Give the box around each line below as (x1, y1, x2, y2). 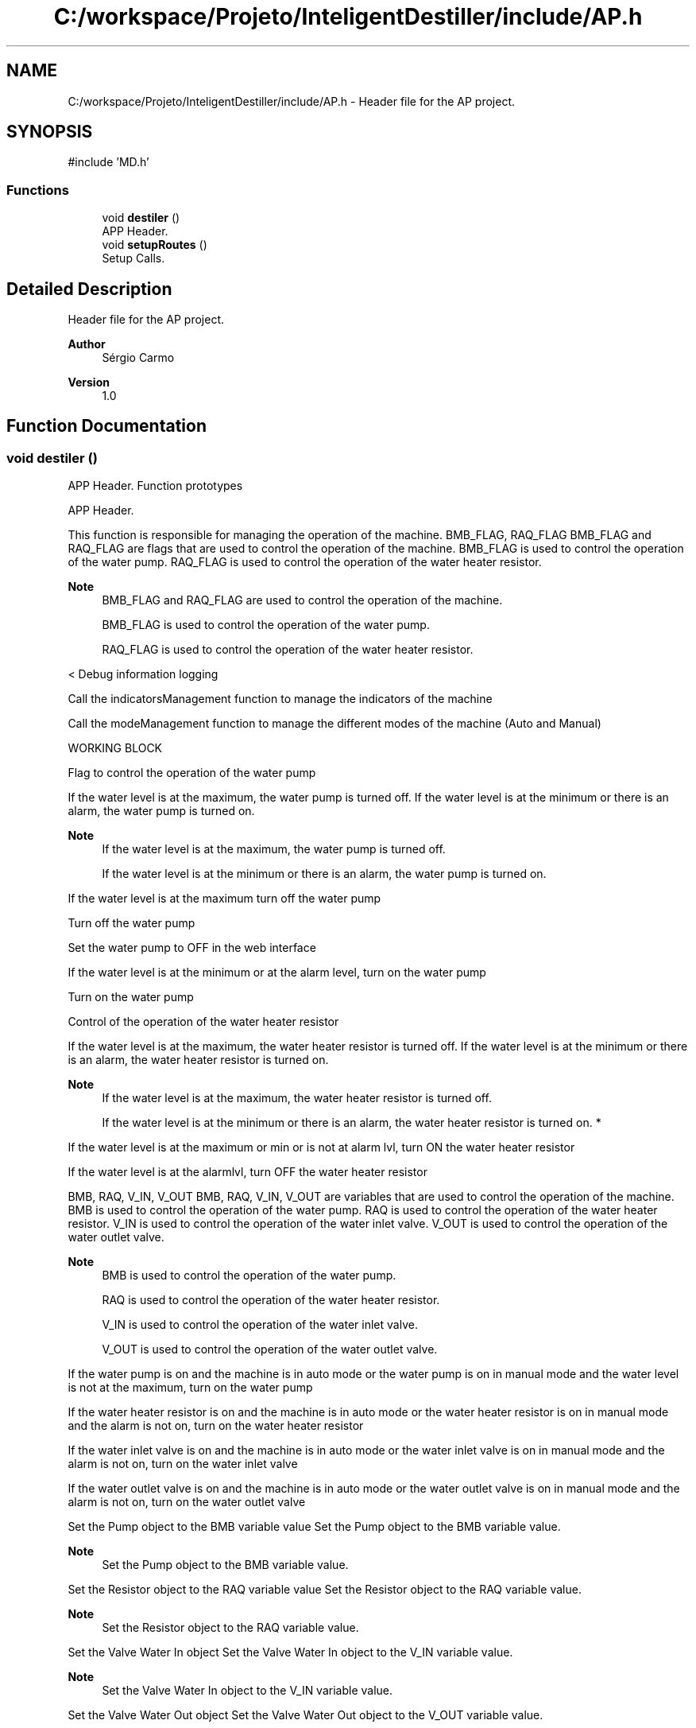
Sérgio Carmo (102, 351, 175, 365)
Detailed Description (6, 278, 172, 299)
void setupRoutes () (102, 238, 207, 252)
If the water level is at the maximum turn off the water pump (68, 891, 381, 906)
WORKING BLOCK (68, 741, 163, 755)
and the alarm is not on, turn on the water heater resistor (68, 1419, 364, 1433)
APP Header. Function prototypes (68, 479, 243, 493)
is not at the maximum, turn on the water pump (68, 1380, 313, 1395)
